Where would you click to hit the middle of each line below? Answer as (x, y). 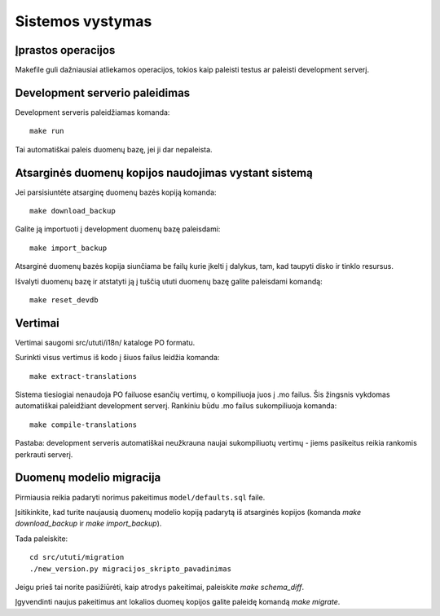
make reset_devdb (64, 300)
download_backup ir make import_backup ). (88, 524)
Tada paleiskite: (42, 539)
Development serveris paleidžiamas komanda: (92, 112)
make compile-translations (84, 425)
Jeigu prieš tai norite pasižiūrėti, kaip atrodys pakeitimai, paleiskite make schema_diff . (160, 587)
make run (47, 131)
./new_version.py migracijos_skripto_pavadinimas (131, 569)
